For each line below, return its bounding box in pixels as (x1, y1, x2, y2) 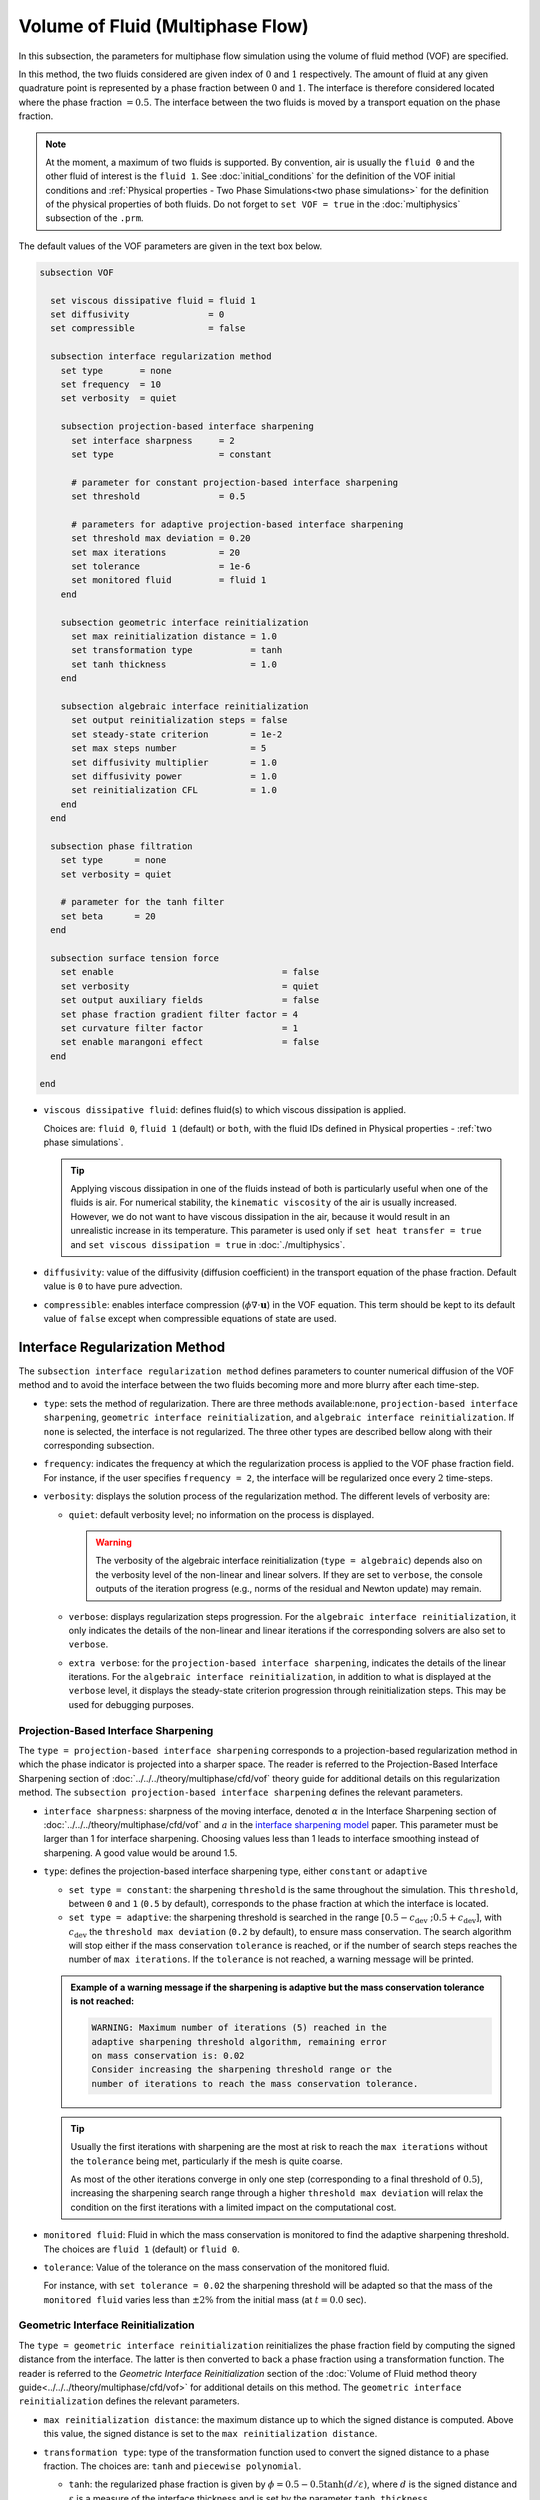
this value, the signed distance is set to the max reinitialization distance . (43, 2428, 378, 2440)
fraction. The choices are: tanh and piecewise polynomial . (43, 2460, 302, 2472)
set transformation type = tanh (71, 645, 283, 656)
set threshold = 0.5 (71, 491, 246, 502)
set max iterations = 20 (71, 546, 240, 558)
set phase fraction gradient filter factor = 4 (60, 1008, 299, 1020)
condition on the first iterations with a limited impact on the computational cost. (70, 2201, 397, 2213)
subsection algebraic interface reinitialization (60, 700, 309, 712)
